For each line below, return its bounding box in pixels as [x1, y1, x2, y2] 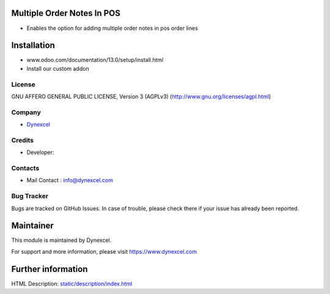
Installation [11, 40, 55, 51]
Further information [11, 263, 88, 274]
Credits [11, 136, 34, 144]
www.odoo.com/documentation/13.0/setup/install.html [26, 56, 164, 64]
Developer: [26, 149, 54, 156]
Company [11, 108, 41, 116]
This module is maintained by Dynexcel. [11, 237, 112, 244]
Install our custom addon [26, 65, 89, 72]
